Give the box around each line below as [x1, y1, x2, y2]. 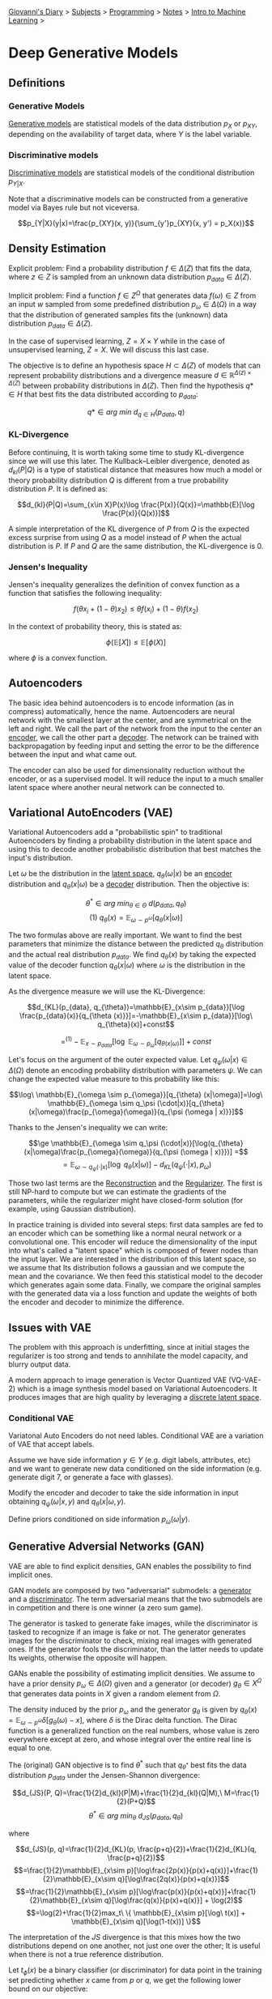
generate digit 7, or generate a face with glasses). [8, 1473, 174, 1482]
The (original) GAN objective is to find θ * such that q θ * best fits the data [8, 1759, 247, 1771]
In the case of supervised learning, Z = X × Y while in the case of [8, 336, 225, 346]
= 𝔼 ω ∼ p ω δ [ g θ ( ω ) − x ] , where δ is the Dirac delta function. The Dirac [8, 1716, 238, 1727]
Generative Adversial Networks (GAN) [8, 1540, 205, 1554]
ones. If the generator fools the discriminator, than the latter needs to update [8, 1644, 264, 1654]
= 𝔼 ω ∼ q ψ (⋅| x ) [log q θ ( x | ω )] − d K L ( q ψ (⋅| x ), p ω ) [62, 1159, 212, 1172]
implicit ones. [8, 1570, 53, 1580]
